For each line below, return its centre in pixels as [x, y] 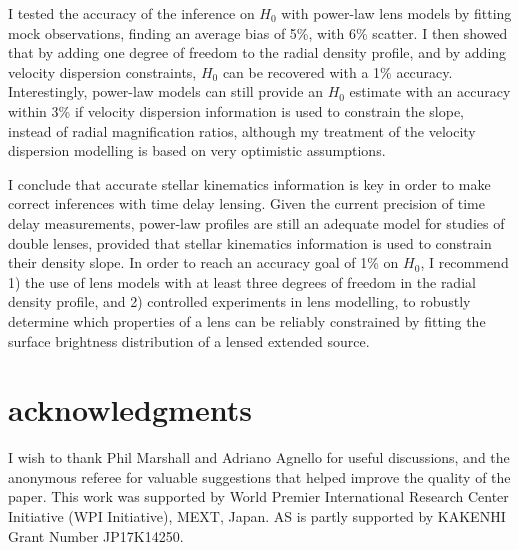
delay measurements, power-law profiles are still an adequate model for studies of [256, 222]
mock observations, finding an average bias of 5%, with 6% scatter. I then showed [258, 32]
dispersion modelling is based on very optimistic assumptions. [197, 150]
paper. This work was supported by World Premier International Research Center [258, 496]
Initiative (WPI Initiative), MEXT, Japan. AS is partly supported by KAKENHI [257, 516]
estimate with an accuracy [430, 91]
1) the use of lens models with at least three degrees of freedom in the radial [242, 281]
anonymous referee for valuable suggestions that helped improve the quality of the [259, 476]
